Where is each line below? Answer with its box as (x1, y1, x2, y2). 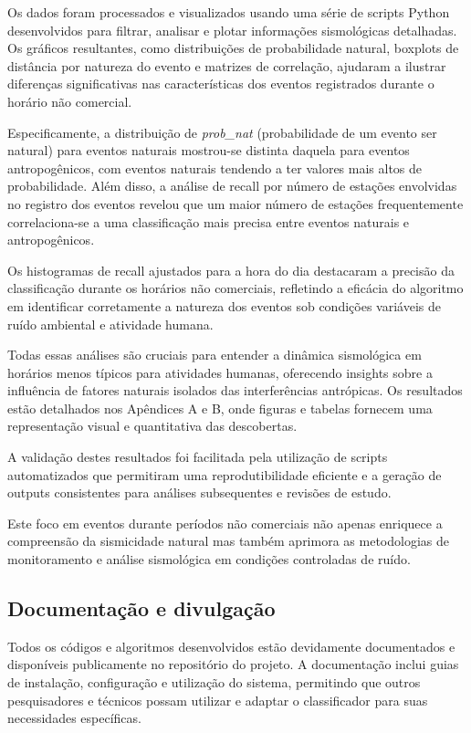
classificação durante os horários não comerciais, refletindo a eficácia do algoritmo (7, 278, 464, 298)
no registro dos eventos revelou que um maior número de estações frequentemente (7, 194, 464, 213)
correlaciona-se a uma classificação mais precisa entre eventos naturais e (7, 212, 410, 231)
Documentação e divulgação (7, 594, 276, 623)
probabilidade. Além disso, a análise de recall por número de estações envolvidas (7, 176, 457, 195)
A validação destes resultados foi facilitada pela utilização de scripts (7, 447, 388, 466)
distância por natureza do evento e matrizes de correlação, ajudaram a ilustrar (7, 56, 446, 75)
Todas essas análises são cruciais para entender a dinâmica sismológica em (7, 345, 422, 364)
